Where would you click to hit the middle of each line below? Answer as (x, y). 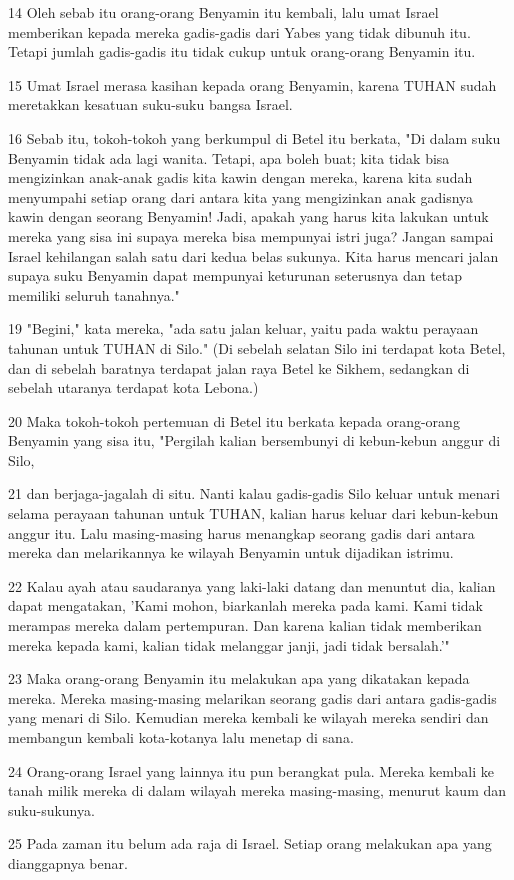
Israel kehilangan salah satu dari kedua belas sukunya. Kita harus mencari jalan (253, 255)
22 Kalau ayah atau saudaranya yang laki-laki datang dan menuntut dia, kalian (252, 585)
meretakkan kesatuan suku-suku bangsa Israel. (150, 104)
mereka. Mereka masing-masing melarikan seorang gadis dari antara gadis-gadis (252, 697)
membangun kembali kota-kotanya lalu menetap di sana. (181, 737)
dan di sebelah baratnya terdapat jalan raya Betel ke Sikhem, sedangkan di (239, 367)
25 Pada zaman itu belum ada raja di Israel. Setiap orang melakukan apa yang (250, 843)
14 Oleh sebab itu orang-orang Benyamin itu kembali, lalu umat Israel (223, 12)
